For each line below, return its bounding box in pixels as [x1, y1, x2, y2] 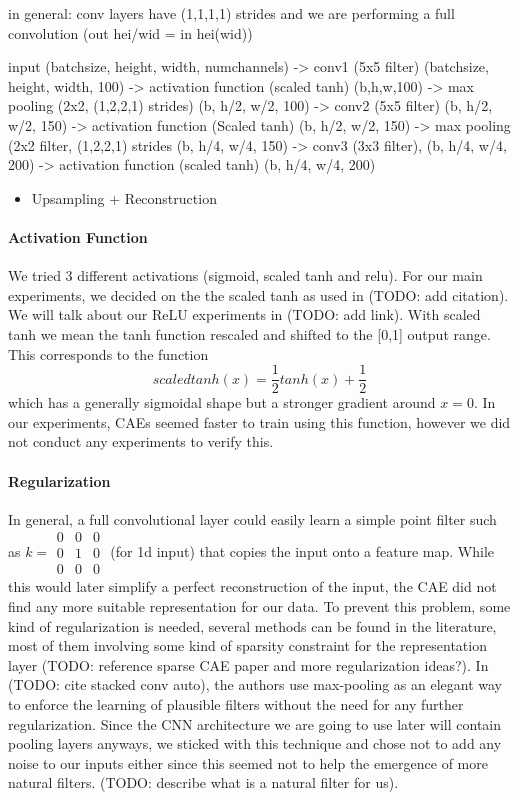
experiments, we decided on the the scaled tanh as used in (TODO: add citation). [8, 284, 509, 305]
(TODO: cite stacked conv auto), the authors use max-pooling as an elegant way [8, 674, 503, 695]
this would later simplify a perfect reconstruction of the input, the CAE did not [8, 576, 497, 597]
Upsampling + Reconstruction [31, 187, 217, 208]
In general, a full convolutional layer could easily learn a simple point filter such [8, 508, 497, 529]
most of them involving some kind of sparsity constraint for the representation [8, 635, 487, 656]
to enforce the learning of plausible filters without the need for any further [8, 694, 464, 714]
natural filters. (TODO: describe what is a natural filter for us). [8, 772, 399, 793]
